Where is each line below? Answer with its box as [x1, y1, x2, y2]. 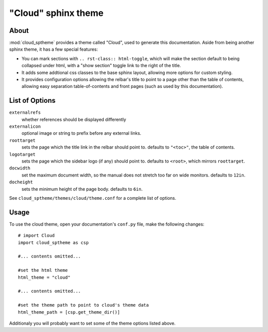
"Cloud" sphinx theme [9, 7, 104, 18]
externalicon [9, 124, 41, 129]
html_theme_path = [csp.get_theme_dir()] [18, 309, 120, 315]
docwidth [9, 166, 31, 171]
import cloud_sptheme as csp [18, 240, 89, 246]
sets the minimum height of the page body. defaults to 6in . [21, 186, 143, 192]
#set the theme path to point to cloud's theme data [18, 302, 149, 308]
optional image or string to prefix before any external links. [21, 130, 141, 136]
